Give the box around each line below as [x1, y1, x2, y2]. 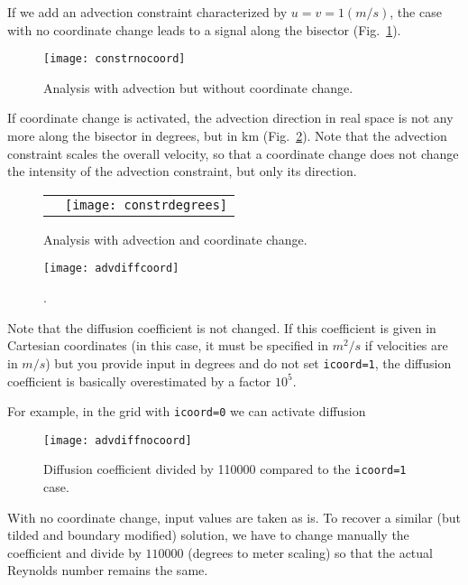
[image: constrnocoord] [43, 52, 186, 66]
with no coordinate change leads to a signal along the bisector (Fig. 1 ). [7, 20, 401, 39]
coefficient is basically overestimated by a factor [7, 371, 271, 390]
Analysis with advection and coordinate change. [43, 229, 307, 248]
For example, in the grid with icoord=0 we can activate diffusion [7, 402, 366, 421]
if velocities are [364, 336, 448, 355]
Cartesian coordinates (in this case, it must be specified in [7, 336, 328, 355]
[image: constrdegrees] [65, 197, 228, 212]
